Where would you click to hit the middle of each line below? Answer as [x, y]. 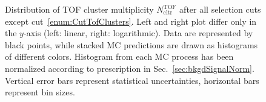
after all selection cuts [220, 9]
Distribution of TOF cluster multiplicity [79, 9]
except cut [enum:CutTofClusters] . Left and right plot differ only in [131, 21]
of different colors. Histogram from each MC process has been [119, 56]
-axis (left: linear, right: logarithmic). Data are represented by [138, 33]
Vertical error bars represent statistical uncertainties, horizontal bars [132, 80]
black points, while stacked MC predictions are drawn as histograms [131, 44]
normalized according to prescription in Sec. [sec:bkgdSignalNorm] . [130, 68]
